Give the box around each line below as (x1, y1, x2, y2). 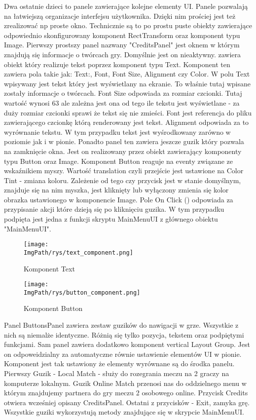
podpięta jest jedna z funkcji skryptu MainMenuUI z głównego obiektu (4, 214, 218, 224)
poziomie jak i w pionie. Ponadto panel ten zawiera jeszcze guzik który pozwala (4, 136, 244, 147)
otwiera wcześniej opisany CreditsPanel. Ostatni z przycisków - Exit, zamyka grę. (4, 397, 250, 407)
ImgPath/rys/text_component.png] (24, 249, 133, 256)
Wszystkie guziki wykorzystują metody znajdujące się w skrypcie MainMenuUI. (4, 407, 244, 417)
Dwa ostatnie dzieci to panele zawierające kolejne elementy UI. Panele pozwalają (4, 1, 248, 11)
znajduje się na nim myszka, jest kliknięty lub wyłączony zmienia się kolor (4, 185, 229, 195)
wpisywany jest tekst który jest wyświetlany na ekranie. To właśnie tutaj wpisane (4, 78, 251, 88)
